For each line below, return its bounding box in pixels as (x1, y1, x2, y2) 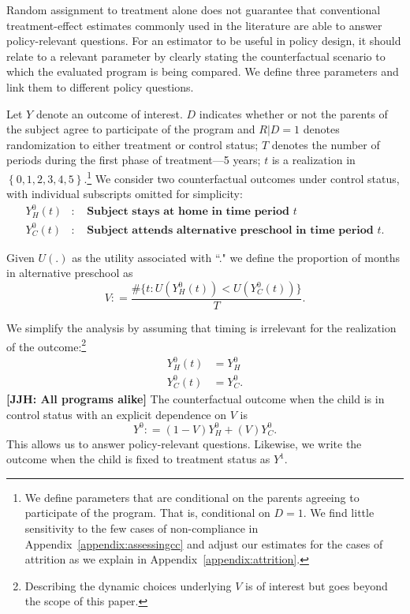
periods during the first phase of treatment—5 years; (6, 152, 261, 168)
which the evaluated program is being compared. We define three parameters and (6, 63, 399, 80)
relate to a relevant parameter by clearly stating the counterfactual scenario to (6, 47, 386, 64)
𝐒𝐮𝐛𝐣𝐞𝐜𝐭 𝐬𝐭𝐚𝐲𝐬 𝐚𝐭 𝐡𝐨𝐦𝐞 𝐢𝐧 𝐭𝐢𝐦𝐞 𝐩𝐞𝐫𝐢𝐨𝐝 (87, 206, 290, 218)
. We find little (303, 504, 375, 521)
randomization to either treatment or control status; (6, 136, 259, 152)
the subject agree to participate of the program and (6, 121, 255, 137)
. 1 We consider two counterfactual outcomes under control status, (84, 167, 400, 186)
